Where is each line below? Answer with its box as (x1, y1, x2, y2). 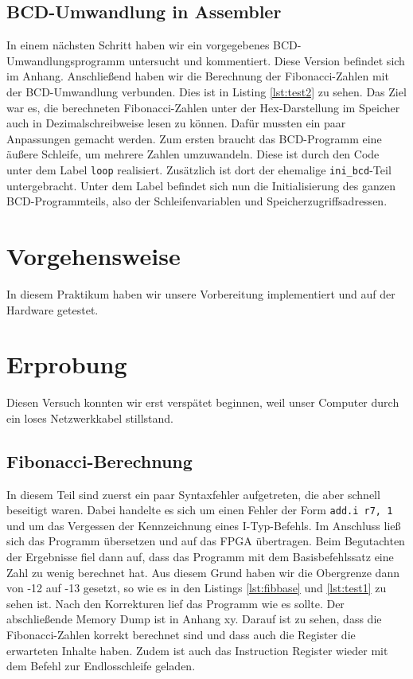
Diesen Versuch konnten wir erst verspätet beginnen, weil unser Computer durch (6, 394, 399, 411)
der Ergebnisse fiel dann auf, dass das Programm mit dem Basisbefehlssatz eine (6, 548, 394, 565)
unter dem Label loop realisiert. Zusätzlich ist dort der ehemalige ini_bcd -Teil (6, 161, 392, 178)
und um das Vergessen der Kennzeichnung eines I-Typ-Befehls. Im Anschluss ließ (6, 517, 401, 533)
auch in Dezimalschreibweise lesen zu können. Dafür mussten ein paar (6, 115, 346, 131)
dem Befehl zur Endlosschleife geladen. (6, 658, 196, 674)
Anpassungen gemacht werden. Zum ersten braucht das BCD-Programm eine (6, 130, 382, 146)
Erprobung (6, 348, 127, 380)
